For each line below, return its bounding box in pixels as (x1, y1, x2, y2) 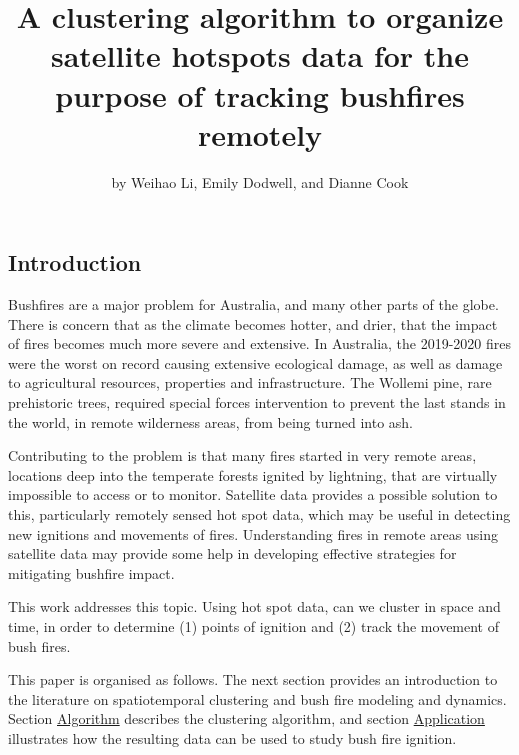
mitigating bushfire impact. (8, 562, 175, 583)
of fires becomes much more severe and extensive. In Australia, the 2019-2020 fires (8, 333, 512, 354)
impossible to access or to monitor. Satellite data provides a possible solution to (8, 484, 498, 505)
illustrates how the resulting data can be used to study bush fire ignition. (8, 727, 457, 748)
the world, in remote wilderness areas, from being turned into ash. (8, 411, 413, 432)
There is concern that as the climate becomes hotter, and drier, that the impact (8, 313, 498, 334)
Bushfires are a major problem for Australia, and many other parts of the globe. (8, 294, 499, 315)
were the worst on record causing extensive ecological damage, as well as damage (8, 352, 503, 373)
